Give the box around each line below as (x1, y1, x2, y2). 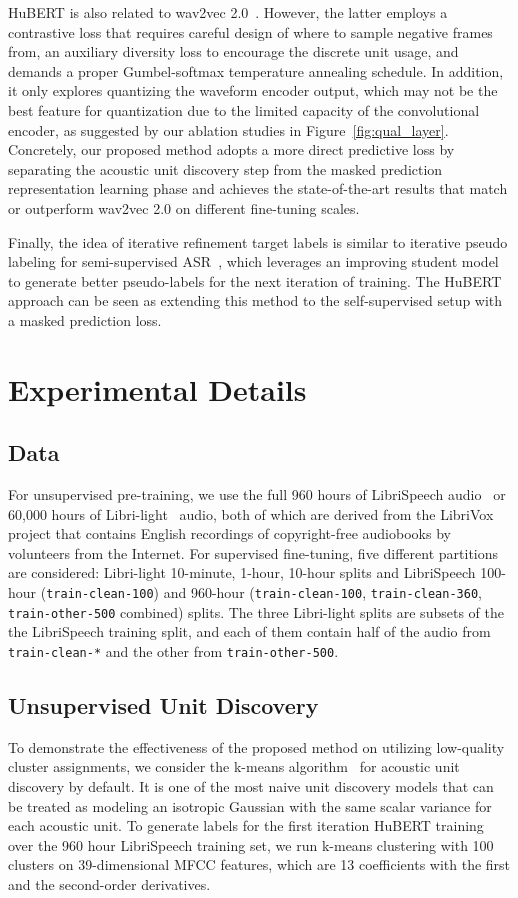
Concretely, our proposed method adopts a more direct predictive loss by (8, 139, 455, 160)
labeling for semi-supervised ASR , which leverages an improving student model (8, 251, 499, 272)
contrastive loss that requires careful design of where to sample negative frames (8, 21, 493, 42)
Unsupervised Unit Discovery (8, 690, 319, 720)
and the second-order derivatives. (8, 873, 211, 894)
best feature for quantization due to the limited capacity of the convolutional (8, 99, 480, 120)
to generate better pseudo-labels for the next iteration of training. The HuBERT (8, 270, 502, 291)
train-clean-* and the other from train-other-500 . (8, 640, 339, 661)
